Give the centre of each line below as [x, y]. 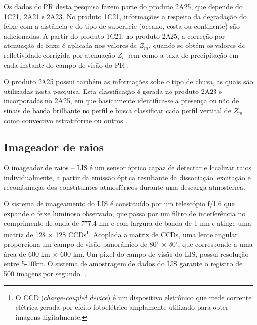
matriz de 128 [25, 234]
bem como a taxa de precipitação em [183, 55]
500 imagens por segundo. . [45, 273]
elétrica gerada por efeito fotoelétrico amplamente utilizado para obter [122, 307]
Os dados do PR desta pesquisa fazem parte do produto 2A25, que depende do [123, 6]
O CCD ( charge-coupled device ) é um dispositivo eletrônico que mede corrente [133, 297]
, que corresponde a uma [215, 244]
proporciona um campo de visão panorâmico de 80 [80, 244]
